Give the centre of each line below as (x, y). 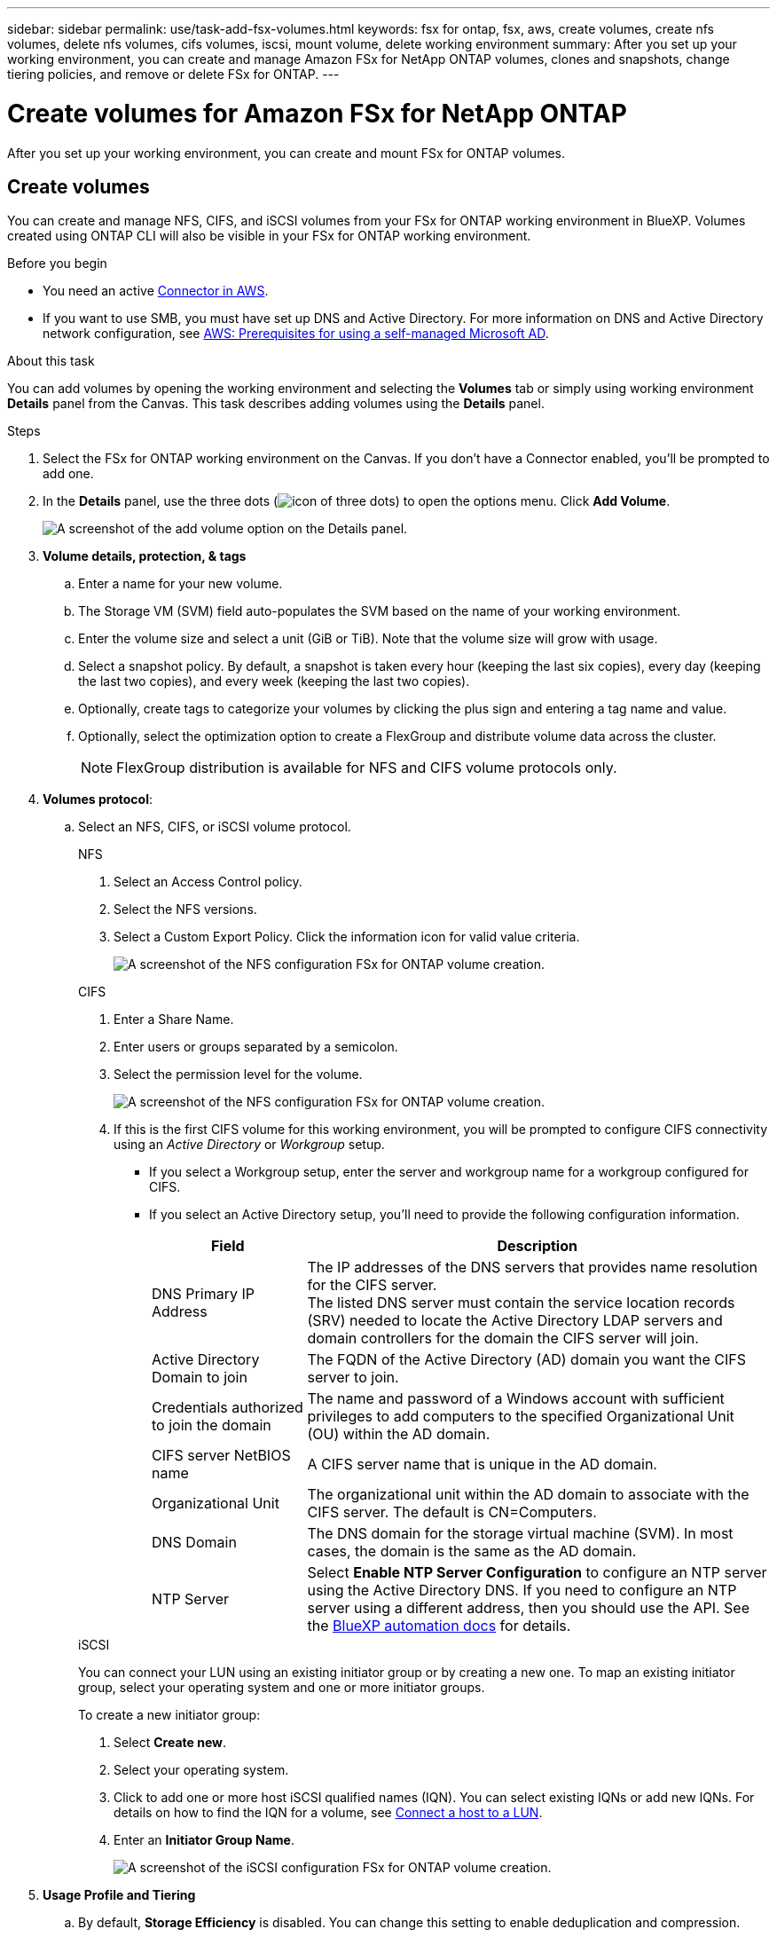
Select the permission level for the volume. (238, 1075)
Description (537, 1246)
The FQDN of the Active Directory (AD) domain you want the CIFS (527, 1360)
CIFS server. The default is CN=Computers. (452, 1512)
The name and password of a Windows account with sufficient (516, 1399)
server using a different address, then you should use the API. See (528, 1608)
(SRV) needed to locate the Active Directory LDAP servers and (515, 1321)
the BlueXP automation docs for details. (439, 1626)
